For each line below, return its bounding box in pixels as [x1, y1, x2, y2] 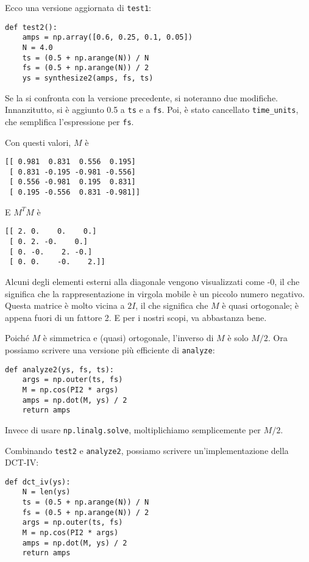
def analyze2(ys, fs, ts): [5, 365, 114, 374]
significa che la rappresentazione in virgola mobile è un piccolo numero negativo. [5, 287, 305, 300]
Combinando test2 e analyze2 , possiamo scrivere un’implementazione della [5, 444, 289, 456]
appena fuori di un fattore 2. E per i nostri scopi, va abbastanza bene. [5, 311, 267, 323]
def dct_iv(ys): [5, 477, 71, 486]
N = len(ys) [22, 488, 71, 497]
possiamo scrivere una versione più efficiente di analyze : [5, 343, 215, 356]
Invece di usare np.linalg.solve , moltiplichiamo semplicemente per [5, 423, 261, 436]
